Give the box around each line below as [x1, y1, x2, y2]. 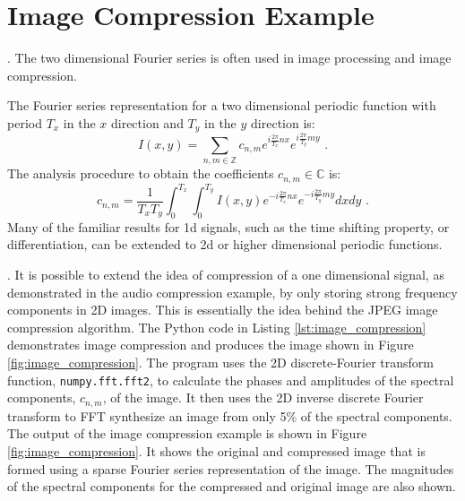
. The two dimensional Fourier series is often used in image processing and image [7, 48, 452, 67]
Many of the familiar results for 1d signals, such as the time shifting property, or [7, 217, 450, 236]
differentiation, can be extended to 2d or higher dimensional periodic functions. [7, 235, 443, 254]
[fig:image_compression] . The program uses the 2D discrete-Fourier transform [7, 353, 434, 372]
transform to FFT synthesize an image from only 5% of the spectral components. [7, 406, 452, 425]
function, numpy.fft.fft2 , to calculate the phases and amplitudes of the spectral [7, 370, 454, 389]
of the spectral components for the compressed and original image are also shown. [7, 477, 456, 496]
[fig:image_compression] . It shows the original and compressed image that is [7, 441, 426, 460]
